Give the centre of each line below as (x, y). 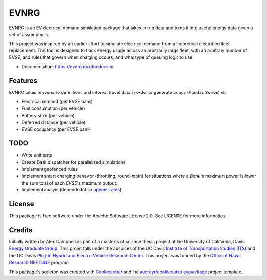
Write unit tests (37, 155)
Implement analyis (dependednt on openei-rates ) (71, 190)
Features (23, 81)
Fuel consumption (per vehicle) (53, 108)
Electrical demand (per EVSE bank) (57, 101)
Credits (21, 230)
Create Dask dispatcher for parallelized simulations (73, 162)
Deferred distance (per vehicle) (53, 122)
